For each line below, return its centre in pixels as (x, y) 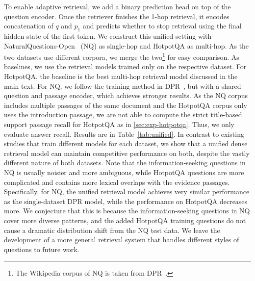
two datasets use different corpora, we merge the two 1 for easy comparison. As (122, 56)
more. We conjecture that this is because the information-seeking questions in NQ (127, 211)
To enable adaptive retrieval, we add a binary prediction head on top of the (117, 6)
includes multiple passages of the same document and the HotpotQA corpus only (126, 105)
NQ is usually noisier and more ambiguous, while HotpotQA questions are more (124, 172)
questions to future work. (42, 249)
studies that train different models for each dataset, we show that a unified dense (126, 143)
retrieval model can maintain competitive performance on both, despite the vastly (127, 153)
